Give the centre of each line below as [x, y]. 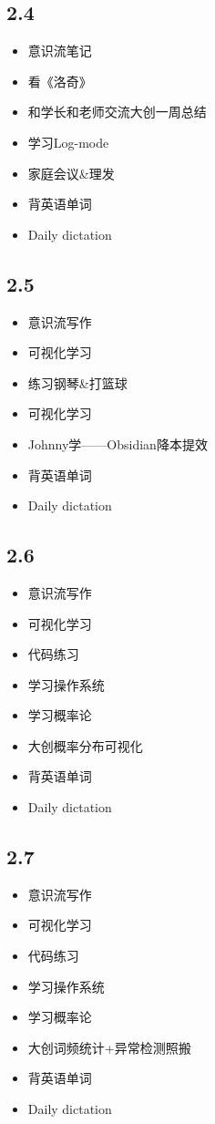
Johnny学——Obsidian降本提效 [118, 443]
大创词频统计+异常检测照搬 [109, 1047]
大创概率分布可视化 [85, 745]
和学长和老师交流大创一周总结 [117, 112]
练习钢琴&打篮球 [77, 382]
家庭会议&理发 [71, 173]
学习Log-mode [68, 142]
